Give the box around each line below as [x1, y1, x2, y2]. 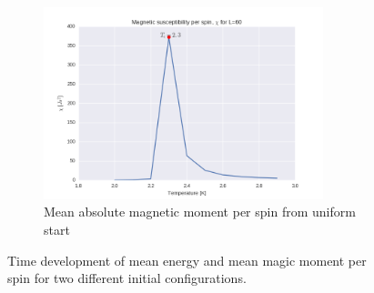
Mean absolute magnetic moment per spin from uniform [44, 202, 356, 221]
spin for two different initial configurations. [7, 268, 247, 288]
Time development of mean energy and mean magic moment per [7, 250, 367, 269]
